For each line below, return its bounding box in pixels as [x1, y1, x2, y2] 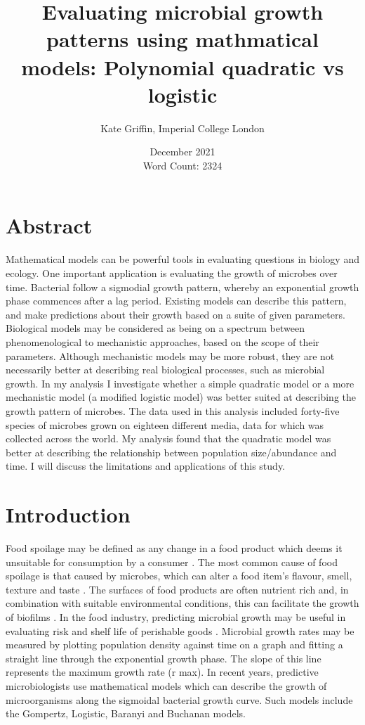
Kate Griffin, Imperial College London [100, 120, 265, 135]
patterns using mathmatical [46, 25, 319, 53]
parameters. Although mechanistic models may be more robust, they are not [6, 348, 335, 363]
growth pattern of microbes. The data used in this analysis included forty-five [6, 403, 340, 418]
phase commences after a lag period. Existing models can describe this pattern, [6, 293, 347, 308]
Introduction [6, 500, 131, 529]
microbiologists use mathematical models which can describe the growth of [6, 678, 327, 693]
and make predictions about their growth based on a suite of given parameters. [6, 307, 345, 321]
